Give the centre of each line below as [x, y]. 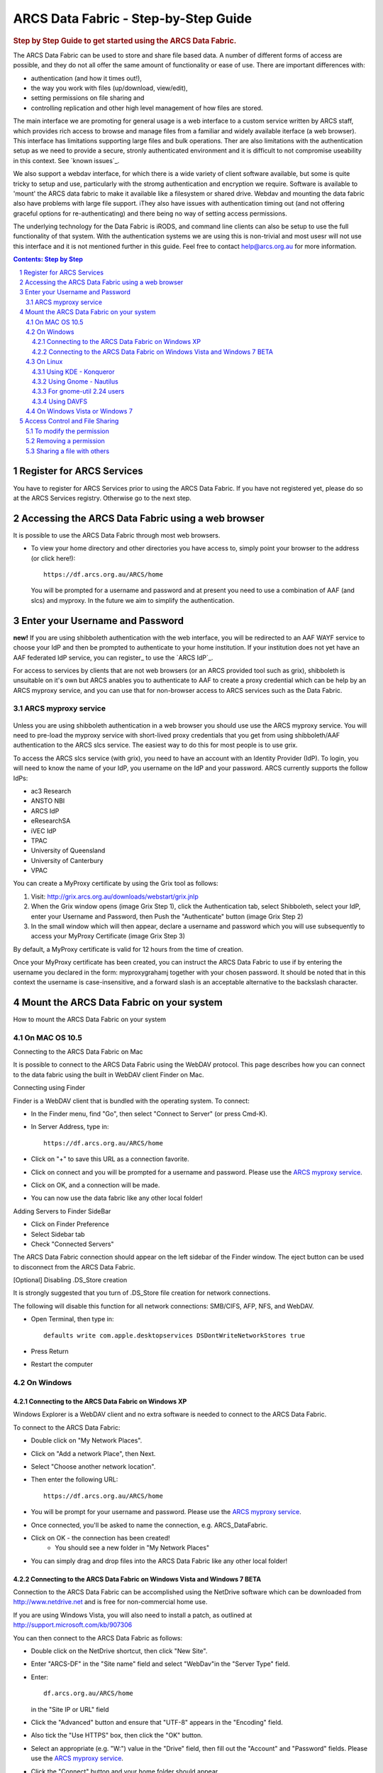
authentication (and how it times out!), [86, 78]
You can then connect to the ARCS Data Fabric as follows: [98, 1638]
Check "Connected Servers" [72, 1244]
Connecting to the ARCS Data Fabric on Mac [78, 1052]
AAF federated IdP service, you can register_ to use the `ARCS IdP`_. [113, 657]
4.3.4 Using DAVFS [60, 401]
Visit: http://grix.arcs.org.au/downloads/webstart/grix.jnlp [115, 896]
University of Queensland [68, 850]
